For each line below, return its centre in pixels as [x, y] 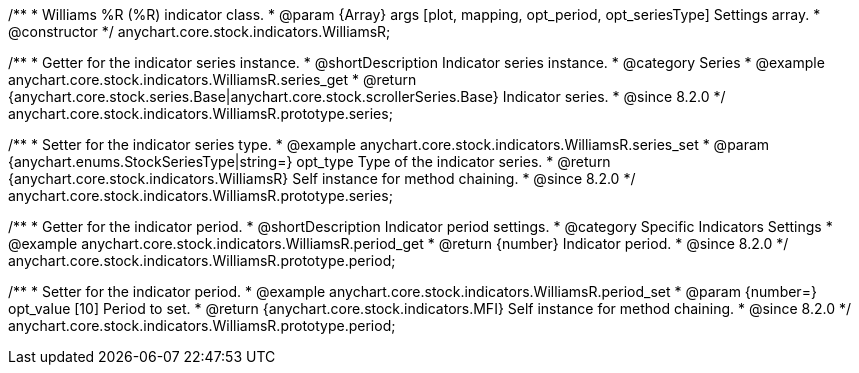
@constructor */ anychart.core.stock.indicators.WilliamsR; [199, 31]
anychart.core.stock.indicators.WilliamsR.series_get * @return [212, 79]
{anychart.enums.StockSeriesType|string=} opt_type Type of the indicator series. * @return [309, 161]
